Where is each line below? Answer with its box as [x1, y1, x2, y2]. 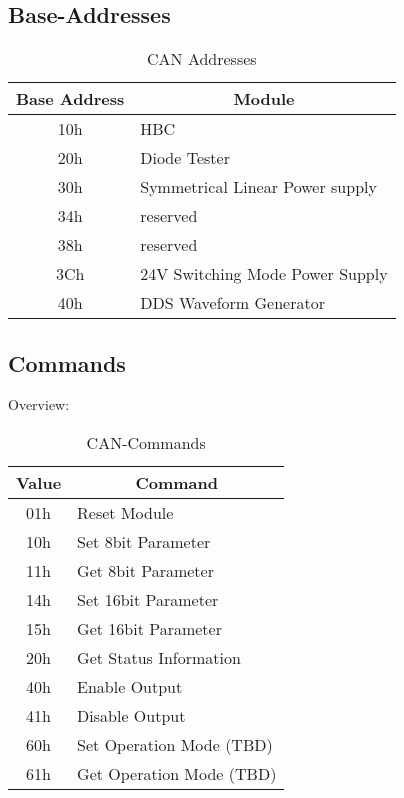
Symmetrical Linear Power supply [140, 175, 377, 199]
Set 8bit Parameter [77, 530, 211, 553]
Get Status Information [77, 646, 241, 669]
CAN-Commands [86, 431, 206, 454]
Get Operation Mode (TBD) [77, 762, 277, 785]
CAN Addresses [147, 47, 257, 71]
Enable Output [77, 675, 183, 698]
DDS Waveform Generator [140, 291, 325, 315]
